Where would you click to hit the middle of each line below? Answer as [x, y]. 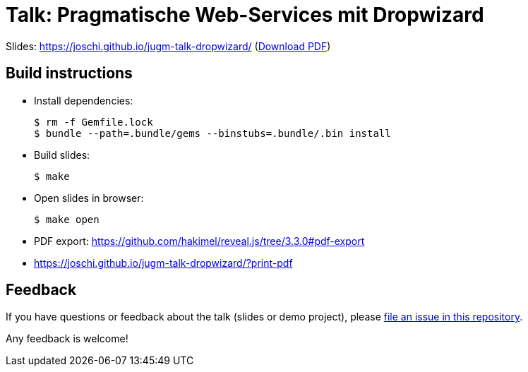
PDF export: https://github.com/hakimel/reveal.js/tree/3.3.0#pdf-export [199, 241]
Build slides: [62, 155]
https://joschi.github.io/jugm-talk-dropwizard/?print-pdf [163, 263]
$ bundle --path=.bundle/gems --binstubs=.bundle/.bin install [212, 133]
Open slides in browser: [89, 198]
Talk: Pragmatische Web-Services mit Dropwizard [245, 15]
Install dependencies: [84, 100]
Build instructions [69, 73]
